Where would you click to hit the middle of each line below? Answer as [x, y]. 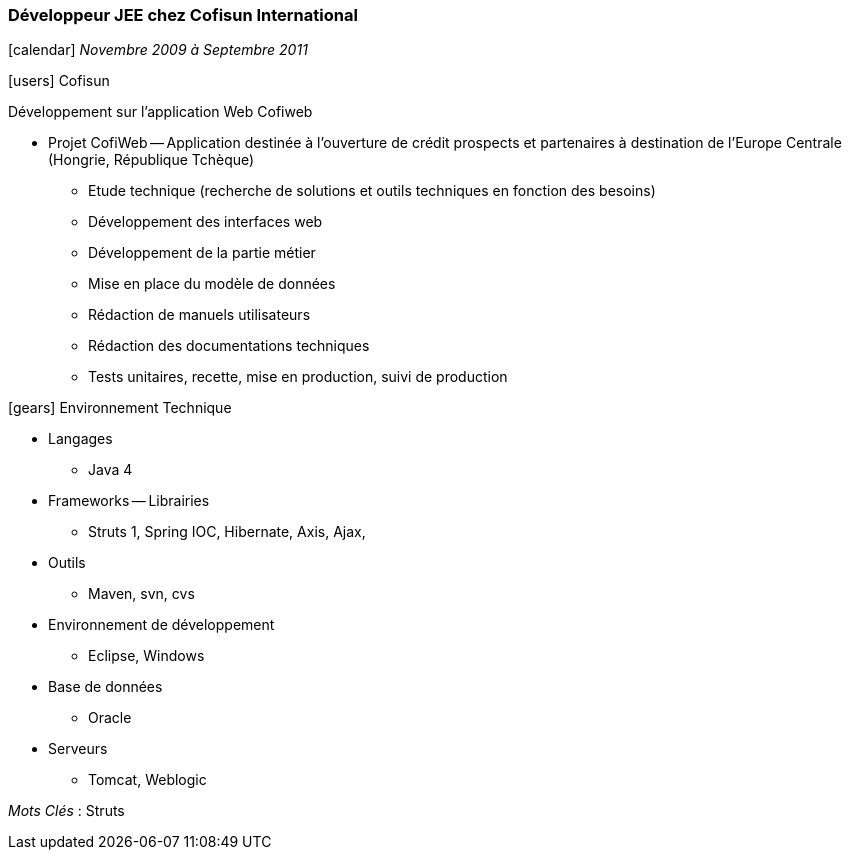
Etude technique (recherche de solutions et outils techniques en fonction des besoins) [372, 191]
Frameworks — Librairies [129, 501]
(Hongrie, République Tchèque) [151, 160]
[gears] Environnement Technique [120, 408]
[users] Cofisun [59, 81]
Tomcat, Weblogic [147, 780]
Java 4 [110, 470]
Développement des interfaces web [205, 222]
